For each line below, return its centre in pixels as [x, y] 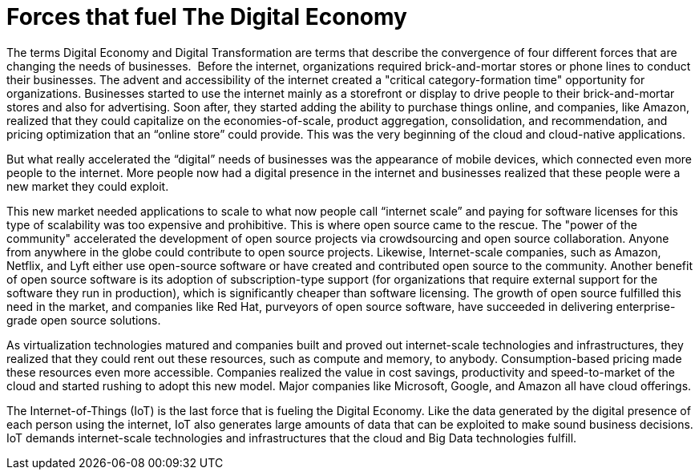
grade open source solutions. [84, 320]
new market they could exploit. [88, 186]
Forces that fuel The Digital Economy [207, 17]
